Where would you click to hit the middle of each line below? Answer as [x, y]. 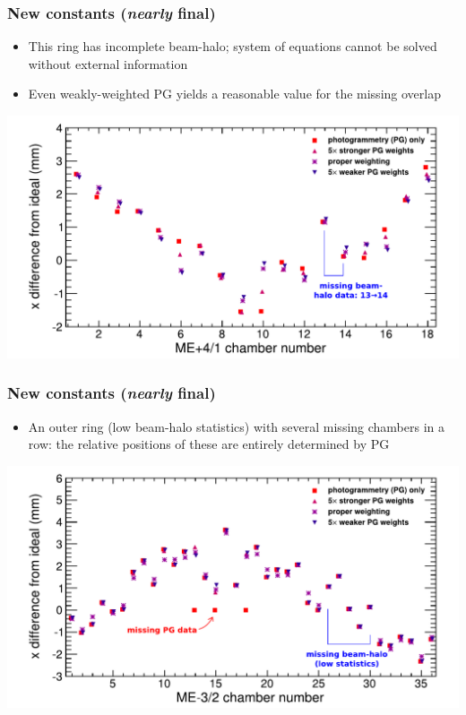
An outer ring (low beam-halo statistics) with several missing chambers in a [237, 426]
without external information [108, 63]
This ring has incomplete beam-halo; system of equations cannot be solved [233, 46]
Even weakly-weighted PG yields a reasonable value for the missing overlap [234, 94]
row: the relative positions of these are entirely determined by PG [209, 444]
